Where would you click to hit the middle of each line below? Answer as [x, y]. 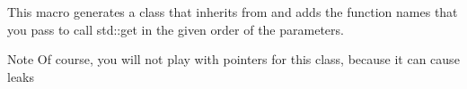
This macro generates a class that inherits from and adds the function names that [233, 12]
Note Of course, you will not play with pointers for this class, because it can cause [233, 59]
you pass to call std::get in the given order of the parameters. [176, 29]
